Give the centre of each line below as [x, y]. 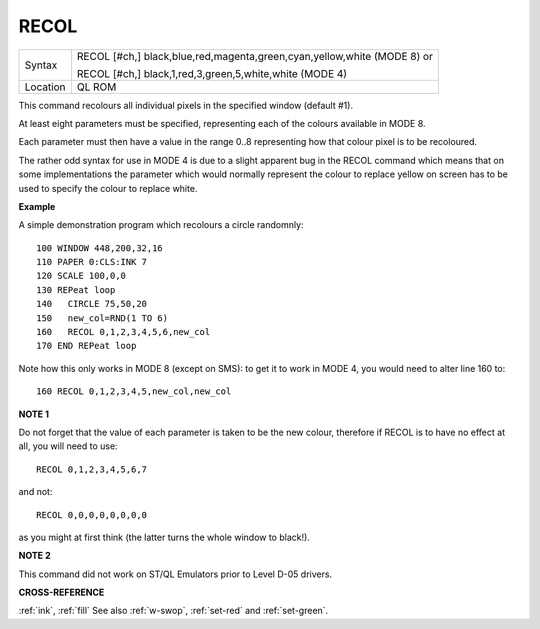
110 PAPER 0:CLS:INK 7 [92, 262]
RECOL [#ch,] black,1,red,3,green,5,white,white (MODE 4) [212, 73]
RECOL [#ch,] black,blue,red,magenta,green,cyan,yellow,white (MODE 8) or [255, 56]
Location [45, 87]
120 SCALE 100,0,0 [81, 276]
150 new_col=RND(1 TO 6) [102, 318]
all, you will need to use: [68, 446]
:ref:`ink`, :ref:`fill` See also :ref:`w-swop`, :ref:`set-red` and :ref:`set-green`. [173, 611]
